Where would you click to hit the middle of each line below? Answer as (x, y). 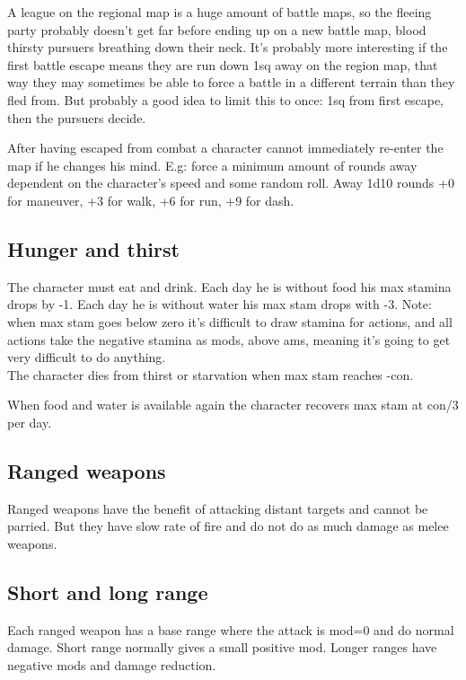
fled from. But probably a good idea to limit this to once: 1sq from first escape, (225, 99)
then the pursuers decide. (77, 117)
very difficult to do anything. (87, 357)
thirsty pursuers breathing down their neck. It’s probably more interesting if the (228, 47)
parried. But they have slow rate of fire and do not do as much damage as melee (228, 526)
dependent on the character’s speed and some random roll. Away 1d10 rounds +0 (231, 183)
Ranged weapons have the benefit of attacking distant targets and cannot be (218, 508)
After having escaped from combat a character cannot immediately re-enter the (225, 148)
